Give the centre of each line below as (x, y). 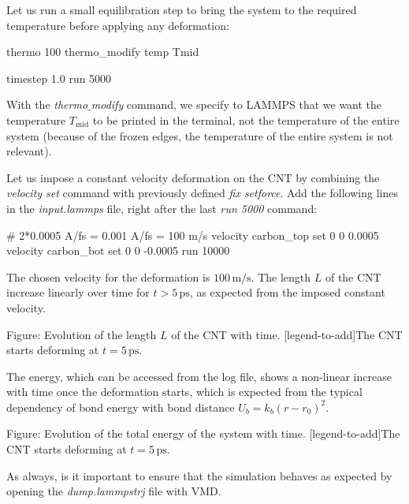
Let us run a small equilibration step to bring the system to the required (182, 9)
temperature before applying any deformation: (118, 25)
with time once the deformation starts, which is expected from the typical (184, 392)
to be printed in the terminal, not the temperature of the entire (246, 119)
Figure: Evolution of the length (82, 334)
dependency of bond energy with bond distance (121, 407)
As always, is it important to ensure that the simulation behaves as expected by (199, 475)
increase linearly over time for (78, 292)
